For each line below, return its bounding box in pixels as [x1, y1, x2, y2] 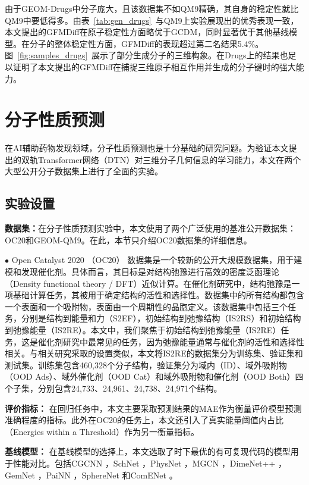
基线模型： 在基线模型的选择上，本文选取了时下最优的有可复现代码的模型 [5, 445, 291, 458]
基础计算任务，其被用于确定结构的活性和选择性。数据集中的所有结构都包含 [12, 289, 304, 301]
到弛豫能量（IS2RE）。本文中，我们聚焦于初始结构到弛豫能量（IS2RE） [5, 324, 281, 336]
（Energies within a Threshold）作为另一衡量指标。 [5, 425, 200, 437]
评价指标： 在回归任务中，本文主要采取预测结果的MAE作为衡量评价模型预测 [5, 402, 302, 414]
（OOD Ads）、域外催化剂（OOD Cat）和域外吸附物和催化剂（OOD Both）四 [5, 370, 304, 383]
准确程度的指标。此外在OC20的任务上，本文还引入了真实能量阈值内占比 [5, 414, 283, 426]
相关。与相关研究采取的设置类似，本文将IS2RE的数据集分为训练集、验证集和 [5, 347, 303, 359]
